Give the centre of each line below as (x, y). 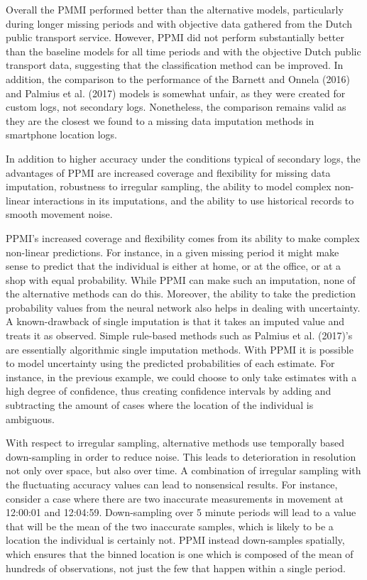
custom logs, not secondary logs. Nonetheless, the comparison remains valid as (176, 107)
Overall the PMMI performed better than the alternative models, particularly (175, 9)
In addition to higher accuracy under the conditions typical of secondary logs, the (183, 158)
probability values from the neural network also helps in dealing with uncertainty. (183, 307)
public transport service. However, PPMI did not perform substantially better (175, 37)
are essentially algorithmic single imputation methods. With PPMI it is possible (180, 349)
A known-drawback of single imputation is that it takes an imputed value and (175, 321)
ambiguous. (30, 418)
